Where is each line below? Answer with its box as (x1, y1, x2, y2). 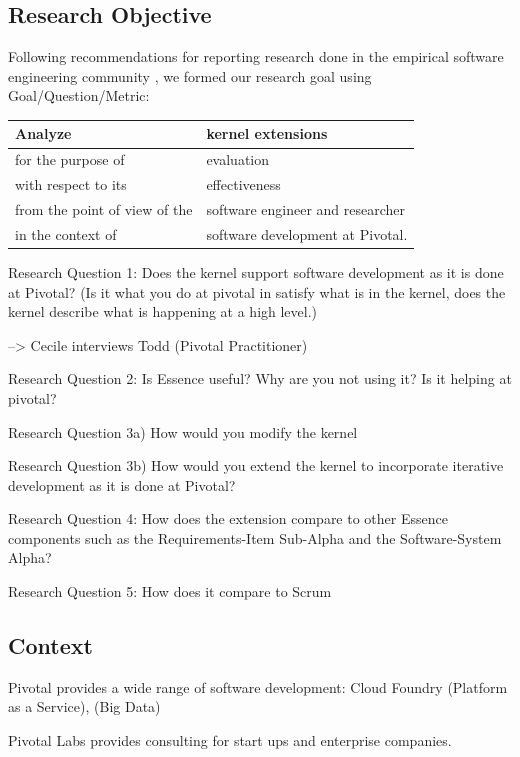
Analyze (15, 123, 72, 144)
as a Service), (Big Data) (8, 696, 161, 717)
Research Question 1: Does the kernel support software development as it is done (8, 261, 504, 282)
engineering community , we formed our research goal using (8, 65, 372, 86)
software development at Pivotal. (206, 223, 408, 244)
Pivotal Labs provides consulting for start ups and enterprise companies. (8, 730, 452, 751)
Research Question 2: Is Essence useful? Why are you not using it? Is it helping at (8, 368, 512, 389)
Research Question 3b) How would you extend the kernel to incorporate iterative (8, 455, 504, 476)
